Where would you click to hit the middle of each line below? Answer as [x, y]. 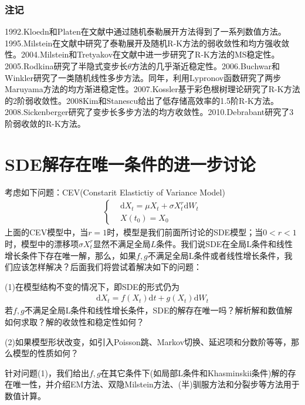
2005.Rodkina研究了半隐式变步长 [66, 66]
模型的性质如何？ [45, 353]
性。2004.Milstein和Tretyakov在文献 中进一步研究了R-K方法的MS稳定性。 [142, 54]
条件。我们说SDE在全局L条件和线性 [225, 243]
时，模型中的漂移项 [42, 243]
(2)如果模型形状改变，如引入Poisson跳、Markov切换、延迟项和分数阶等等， [148, 341]
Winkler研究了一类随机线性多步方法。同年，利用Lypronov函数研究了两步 [143, 77]
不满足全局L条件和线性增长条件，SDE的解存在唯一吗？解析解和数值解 [158, 310]
